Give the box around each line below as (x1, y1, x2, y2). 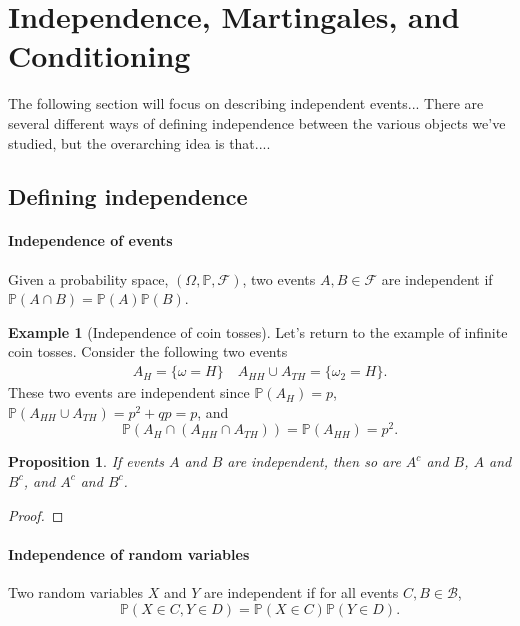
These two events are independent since (8, 382, 250, 403)
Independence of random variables (8, 543, 250, 564)
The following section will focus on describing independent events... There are (8, 93, 484, 114)
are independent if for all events (204, 581, 399, 602)
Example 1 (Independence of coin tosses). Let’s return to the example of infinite (8, 321, 508, 342)
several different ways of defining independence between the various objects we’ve (8, 112, 506, 133)
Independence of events (8, 230, 173, 251)
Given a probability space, (8, 268, 169, 289)
